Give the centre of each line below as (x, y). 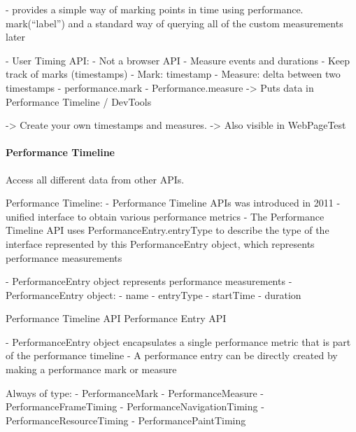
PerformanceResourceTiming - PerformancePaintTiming (126, 420)
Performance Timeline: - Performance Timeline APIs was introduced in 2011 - (173, 203)
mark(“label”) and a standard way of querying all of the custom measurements (175, 23)
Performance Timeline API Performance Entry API (116, 318)
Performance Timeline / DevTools (79, 101)
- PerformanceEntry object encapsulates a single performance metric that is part (178, 341)
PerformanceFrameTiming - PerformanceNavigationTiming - (135, 406)
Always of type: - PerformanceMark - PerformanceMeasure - (135, 392)
